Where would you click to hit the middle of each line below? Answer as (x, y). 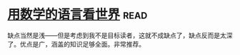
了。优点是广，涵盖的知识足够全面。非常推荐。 (76, 44)
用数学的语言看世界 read (77, 14)
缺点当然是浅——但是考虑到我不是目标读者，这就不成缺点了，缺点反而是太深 (120, 35)
